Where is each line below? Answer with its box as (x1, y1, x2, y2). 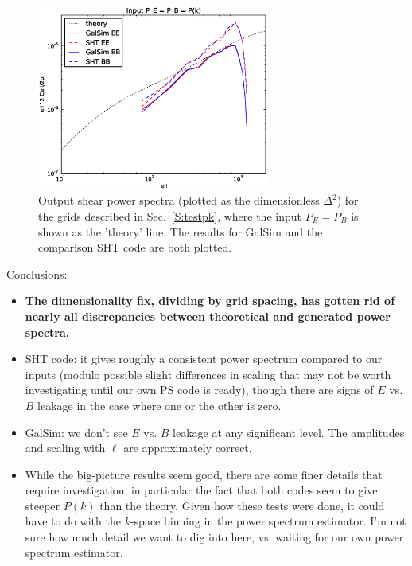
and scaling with (25, 439, 106, 456)
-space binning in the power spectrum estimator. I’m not (130, 513, 406, 529)
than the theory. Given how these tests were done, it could (99, 497, 385, 513)
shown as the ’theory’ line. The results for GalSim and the (38, 223, 323, 240)
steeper (25, 497, 60, 513)
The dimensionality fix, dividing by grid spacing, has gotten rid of (25, 292, 395, 309)
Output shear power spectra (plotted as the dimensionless (38, 192, 320, 209)
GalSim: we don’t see (25, 424, 128, 440)
